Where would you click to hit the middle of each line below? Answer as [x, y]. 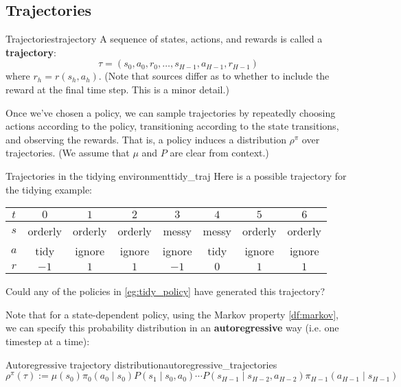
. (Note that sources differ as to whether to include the [214, 76]
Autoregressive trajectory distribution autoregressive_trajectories [141, 364]
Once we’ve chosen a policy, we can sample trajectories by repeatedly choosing [171, 112]
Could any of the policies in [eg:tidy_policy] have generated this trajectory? [165, 291]
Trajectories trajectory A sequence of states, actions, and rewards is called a [164, 39]
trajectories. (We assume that [68, 153]
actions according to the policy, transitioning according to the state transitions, [172, 126]
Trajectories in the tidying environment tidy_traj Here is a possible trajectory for [176, 175]
